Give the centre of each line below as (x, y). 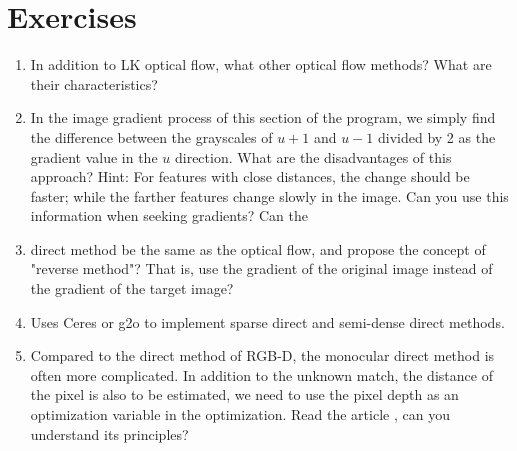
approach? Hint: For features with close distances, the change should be (250, 176)
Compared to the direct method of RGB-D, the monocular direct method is (262, 355)
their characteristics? (94, 83)
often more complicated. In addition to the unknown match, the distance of (261, 374)
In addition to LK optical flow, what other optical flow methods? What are (261, 64)
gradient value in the (94, 156)
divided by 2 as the (436, 136)
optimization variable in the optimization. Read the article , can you (240, 414)
